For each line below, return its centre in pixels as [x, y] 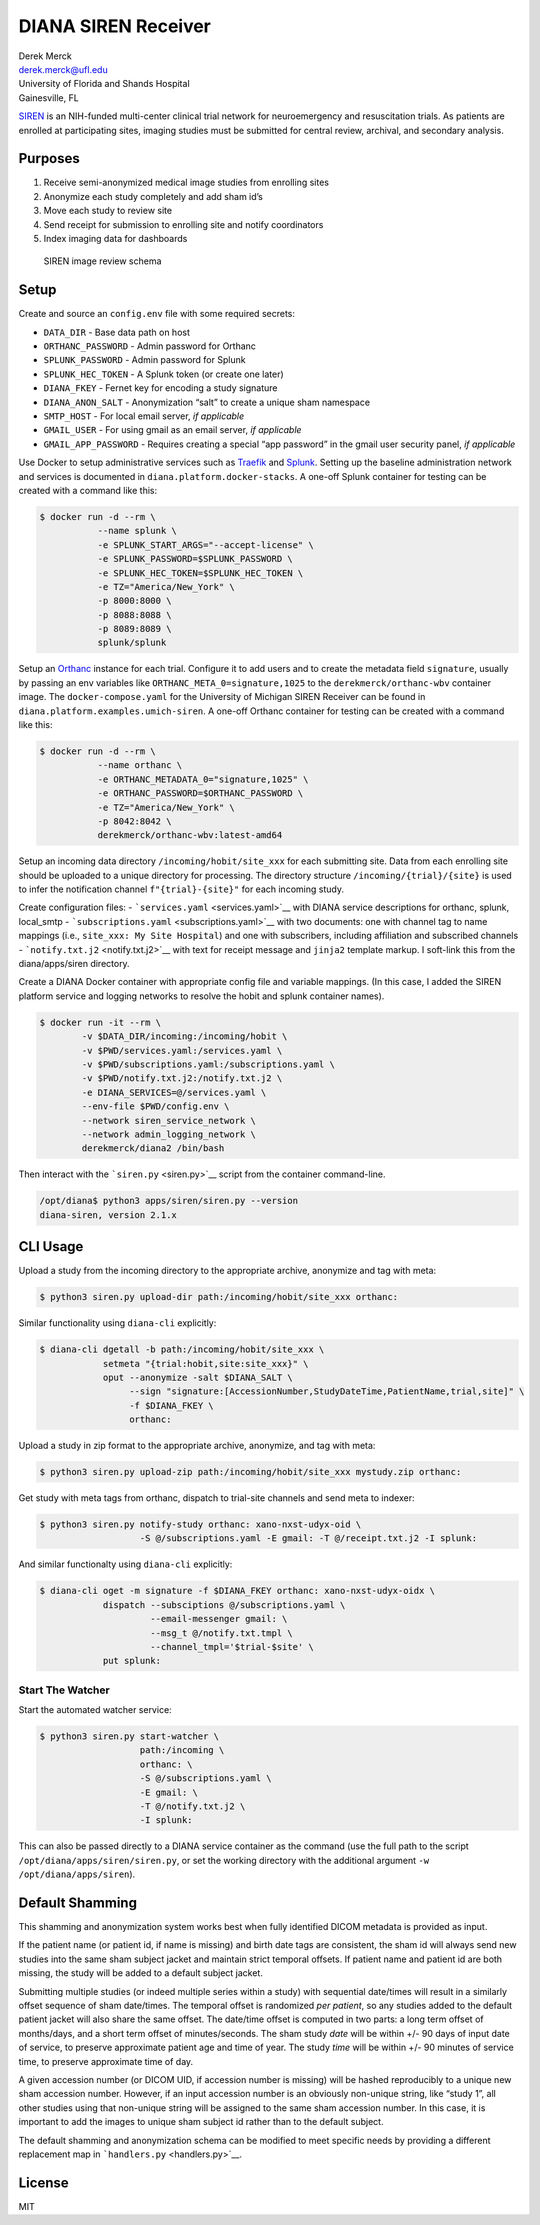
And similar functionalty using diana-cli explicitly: [125, 1564]
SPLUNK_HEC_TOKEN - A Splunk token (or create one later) [163, 374]
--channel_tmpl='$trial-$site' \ [232, 1646]
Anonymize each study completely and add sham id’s [153, 196]
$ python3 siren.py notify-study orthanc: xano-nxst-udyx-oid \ [200, 1524]
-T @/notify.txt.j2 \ [192, 1806]
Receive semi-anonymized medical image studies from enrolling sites [186, 182]
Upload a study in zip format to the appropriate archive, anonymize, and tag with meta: [197, 1446]
